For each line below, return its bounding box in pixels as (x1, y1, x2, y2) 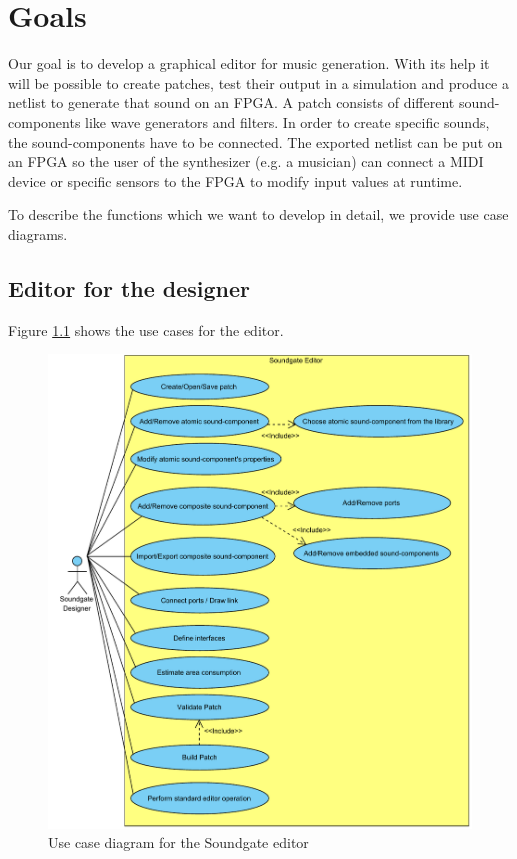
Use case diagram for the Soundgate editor (48, 832, 309, 853)
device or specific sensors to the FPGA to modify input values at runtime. (8, 170, 463, 191)
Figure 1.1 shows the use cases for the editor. (8, 319, 284, 340)
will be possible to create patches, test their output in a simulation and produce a (8, 72, 510, 93)
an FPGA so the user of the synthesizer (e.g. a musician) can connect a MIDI (8, 151, 484, 172)
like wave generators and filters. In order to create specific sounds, (85, 111, 490, 132)
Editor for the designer (8, 272, 251, 303)
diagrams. (8, 223, 68, 244)
